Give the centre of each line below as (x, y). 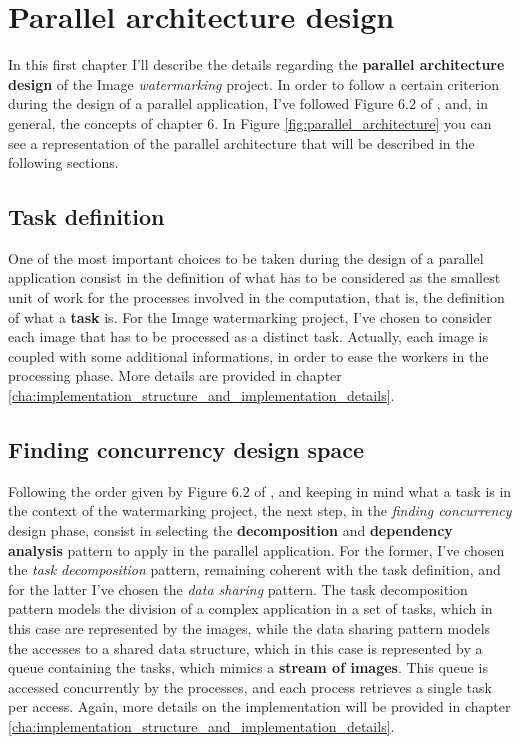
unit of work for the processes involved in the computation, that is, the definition (256, 297)
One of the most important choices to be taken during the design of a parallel (246, 257)
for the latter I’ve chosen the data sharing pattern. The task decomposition (238, 588)
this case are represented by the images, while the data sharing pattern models (249, 628)
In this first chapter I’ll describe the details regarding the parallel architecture (256, 64)
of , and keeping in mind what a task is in (383, 490)
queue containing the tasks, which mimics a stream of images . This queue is (248, 667)
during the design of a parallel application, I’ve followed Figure (201, 103)
